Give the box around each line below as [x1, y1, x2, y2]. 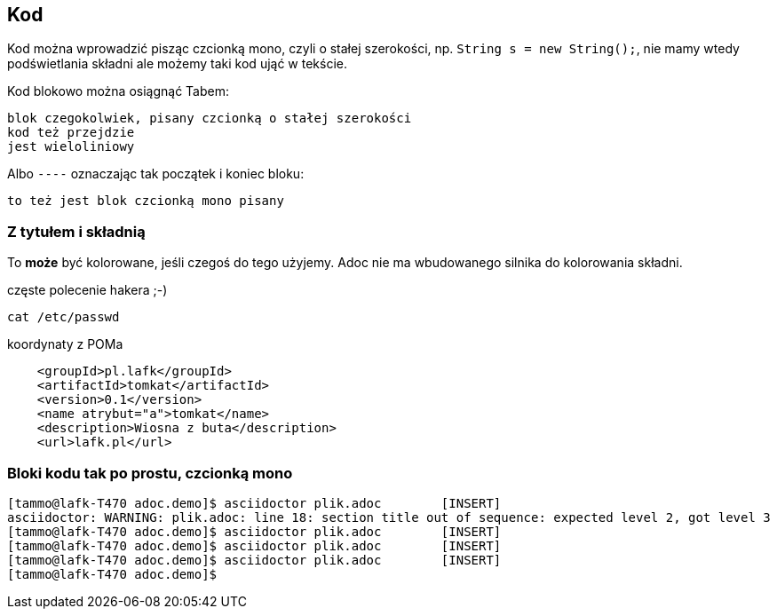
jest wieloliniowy [7, 139, 135, 154]
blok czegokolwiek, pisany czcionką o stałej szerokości [7, 111, 412, 126]
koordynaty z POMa [7, 336, 123, 352]
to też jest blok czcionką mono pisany [7, 193, 284, 209]
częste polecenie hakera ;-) [7, 282, 168, 298]
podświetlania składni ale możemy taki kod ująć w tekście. [7, 56, 348, 72]
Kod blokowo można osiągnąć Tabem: [7, 83, 230, 99]
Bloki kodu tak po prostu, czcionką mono [7, 463, 293, 482]
